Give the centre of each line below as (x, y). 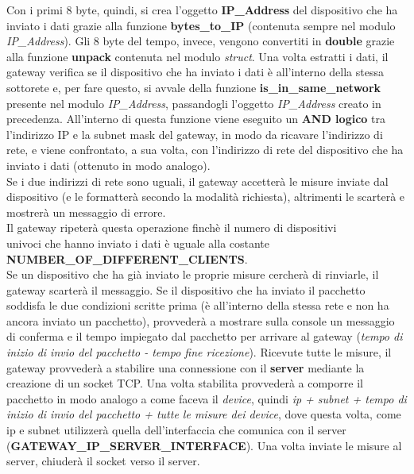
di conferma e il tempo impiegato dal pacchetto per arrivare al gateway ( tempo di (205, 336)
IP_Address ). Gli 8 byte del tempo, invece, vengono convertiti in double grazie (201, 41)
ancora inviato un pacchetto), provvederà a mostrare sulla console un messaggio (201, 320)
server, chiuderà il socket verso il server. (103, 461)
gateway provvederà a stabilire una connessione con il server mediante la (186, 367)
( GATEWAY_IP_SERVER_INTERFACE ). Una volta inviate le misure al (204, 445)
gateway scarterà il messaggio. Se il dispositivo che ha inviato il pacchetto (186, 289)
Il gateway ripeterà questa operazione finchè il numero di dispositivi (172, 227)
